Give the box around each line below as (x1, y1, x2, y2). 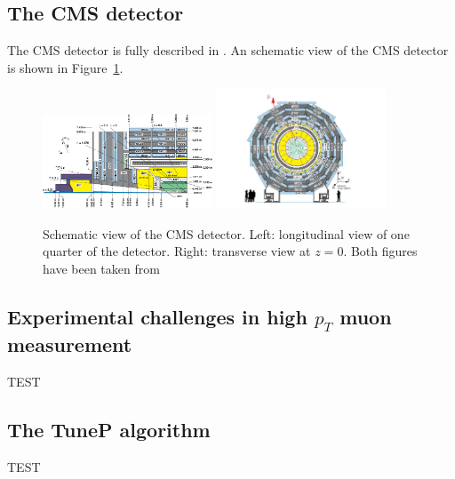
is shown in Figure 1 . (7, 58, 124, 76)
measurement (7, 331, 132, 358)
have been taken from (43, 259, 160, 277)
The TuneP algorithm (7, 415, 211, 443)
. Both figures (343, 242, 418, 260)
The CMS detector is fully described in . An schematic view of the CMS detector (7, 41, 449, 60)
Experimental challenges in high (7, 302, 307, 330)
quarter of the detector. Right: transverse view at (43, 242, 311, 260)
